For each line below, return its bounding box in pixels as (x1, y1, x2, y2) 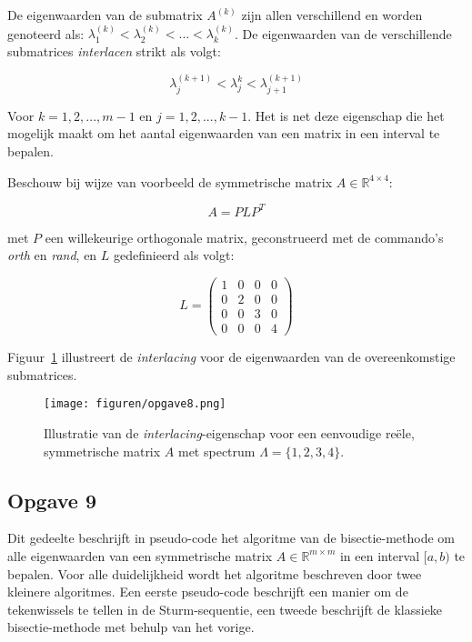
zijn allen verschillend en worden (241, 5, 423, 24)
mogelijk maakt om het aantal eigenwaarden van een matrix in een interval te (7, 124, 440, 143)
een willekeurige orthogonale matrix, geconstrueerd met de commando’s (45, 227, 444, 246)
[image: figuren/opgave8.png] (44, 397, 226, 411)
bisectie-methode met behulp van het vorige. (7, 617, 255, 637)
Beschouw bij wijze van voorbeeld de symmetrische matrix (7, 172, 333, 191)
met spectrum (177, 441, 256, 460)
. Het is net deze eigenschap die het (247, 105, 445, 125)
